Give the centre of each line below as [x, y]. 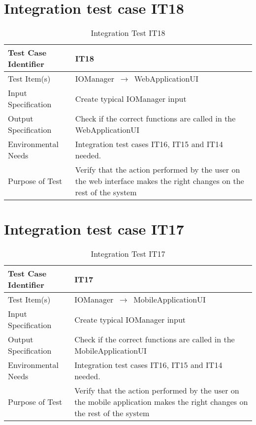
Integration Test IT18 [128, 33]
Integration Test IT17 [128, 254]
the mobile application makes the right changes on [161, 402]
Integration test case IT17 [94, 229]
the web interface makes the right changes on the [160, 181]
